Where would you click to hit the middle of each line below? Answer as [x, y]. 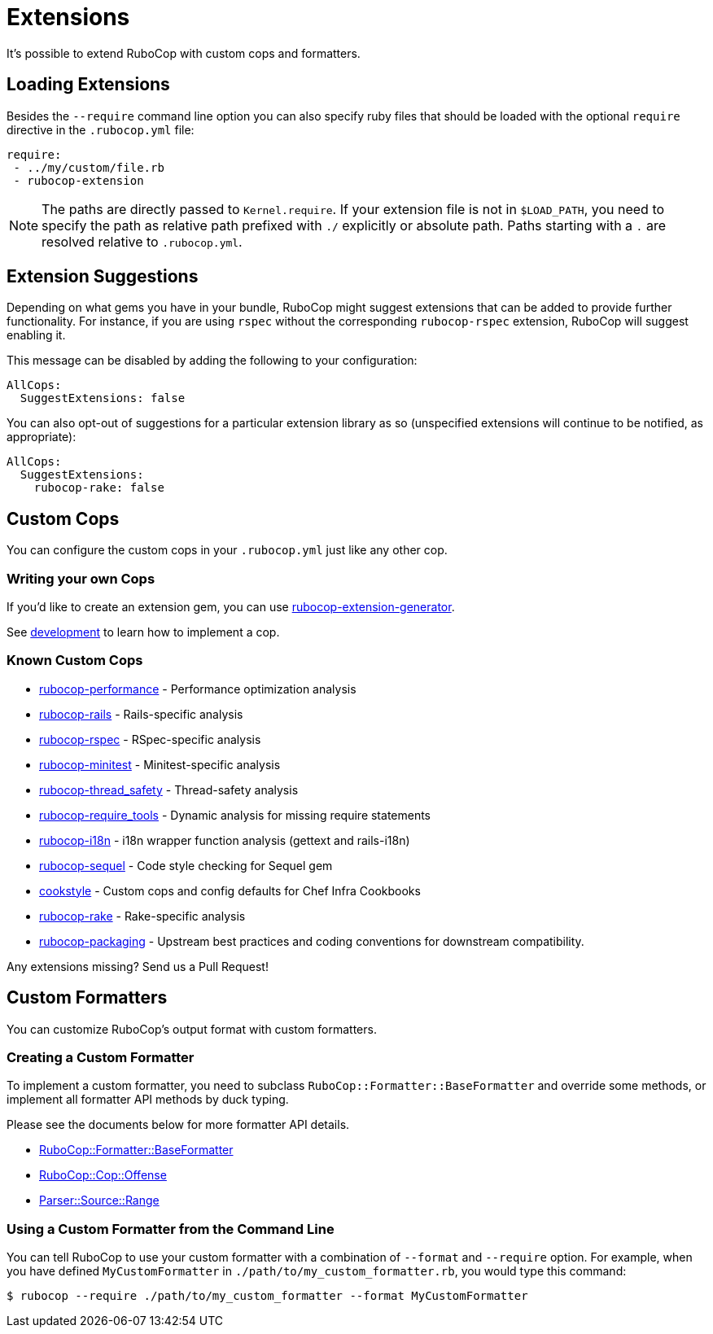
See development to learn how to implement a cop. [143, 632]
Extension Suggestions [103, 277]
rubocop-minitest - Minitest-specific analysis [160, 764]
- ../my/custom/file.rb [89, 167]
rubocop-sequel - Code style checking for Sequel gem [186, 865]
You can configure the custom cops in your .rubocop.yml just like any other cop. [227, 550]
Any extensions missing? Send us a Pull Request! [138, 966]
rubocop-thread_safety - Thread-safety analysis [169, 789]
